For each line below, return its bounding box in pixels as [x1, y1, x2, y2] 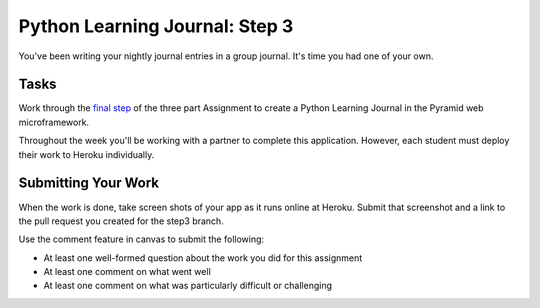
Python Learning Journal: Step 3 [18, 15, 294, 37]
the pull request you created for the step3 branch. [18, 215, 224, 227]
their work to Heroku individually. [18, 148, 155, 160]
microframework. [18, 116, 90, 128]
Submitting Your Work [18, 175, 160, 192]
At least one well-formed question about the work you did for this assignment [43, 251, 363, 264]
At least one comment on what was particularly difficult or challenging [43, 280, 333, 292]
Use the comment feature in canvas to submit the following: [18, 233, 265, 245]
